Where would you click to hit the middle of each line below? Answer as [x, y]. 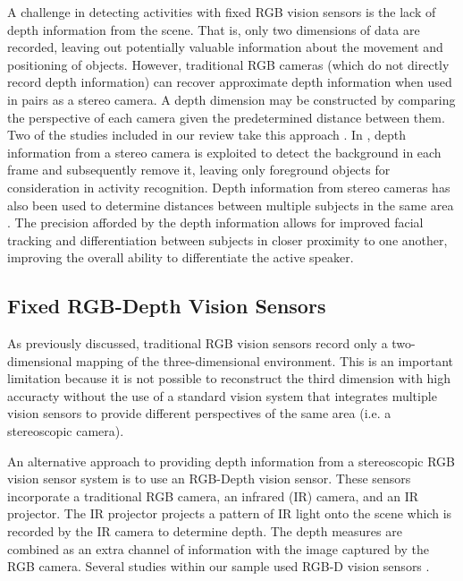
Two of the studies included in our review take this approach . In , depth [207, 135]
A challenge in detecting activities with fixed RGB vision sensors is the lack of [222, 12]
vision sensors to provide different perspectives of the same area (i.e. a [199, 413]
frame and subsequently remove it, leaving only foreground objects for [199, 170]
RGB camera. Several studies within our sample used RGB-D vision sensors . [219, 566]
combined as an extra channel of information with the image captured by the [218, 548]
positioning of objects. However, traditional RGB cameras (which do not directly [228, 64]
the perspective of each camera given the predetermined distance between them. [226, 117]
